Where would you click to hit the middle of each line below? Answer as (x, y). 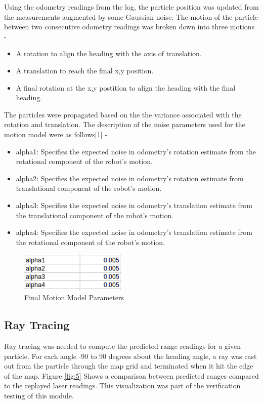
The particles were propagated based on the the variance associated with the (123, 114)
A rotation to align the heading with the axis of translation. (109, 53)
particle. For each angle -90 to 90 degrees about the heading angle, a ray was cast (130, 356)
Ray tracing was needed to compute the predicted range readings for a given (122, 346)
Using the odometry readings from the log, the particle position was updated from (131, 7)
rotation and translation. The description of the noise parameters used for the (125, 124)
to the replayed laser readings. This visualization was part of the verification (122, 386)
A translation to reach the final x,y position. (85, 70)
